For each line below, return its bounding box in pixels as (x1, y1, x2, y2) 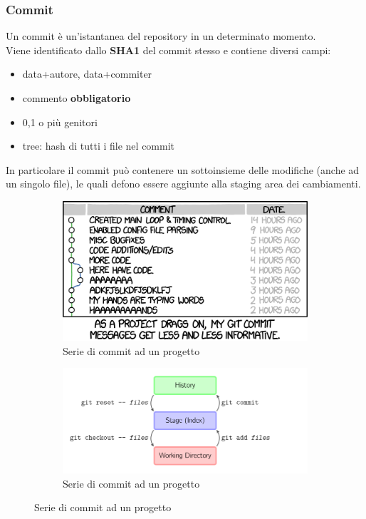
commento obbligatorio (22, 91, 131, 105)
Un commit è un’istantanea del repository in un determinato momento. (6, 29, 316, 43)
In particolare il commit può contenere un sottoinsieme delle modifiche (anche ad (6, 162, 360, 177)
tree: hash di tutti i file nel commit (22, 138, 175, 153)
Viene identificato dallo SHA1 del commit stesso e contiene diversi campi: (6, 42, 331, 57)
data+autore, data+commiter (22, 66, 152, 81)
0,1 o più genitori (22, 114, 98, 129)
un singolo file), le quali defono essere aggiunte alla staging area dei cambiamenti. (6, 176, 361, 191)
